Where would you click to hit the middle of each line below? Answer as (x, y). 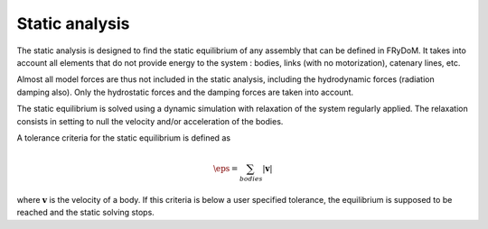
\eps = (225, 169)
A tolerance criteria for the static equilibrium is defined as (123, 137)
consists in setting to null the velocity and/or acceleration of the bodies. (150, 121)
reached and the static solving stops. (86, 213)
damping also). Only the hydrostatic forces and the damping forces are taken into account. (185, 92)
